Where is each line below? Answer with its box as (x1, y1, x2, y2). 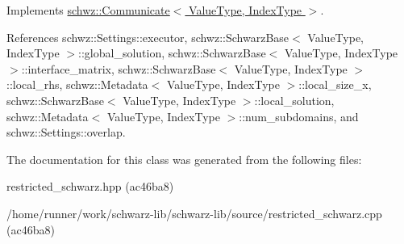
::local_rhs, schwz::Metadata (6, 76, 148, 93)
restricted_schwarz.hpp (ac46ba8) (6, 178, 174, 195)
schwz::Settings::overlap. (6, 124, 126, 141)
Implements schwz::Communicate (6, 2, 170, 18)
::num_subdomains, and (239, 107, 359, 124)
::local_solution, (254, 91, 335, 108)
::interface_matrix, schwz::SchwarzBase (21, 60, 216, 77)
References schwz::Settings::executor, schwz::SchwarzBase (6, 28, 289, 45)
